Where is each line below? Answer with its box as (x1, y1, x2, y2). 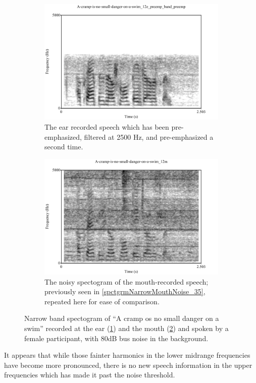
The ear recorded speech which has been (44, 121, 169, 132)
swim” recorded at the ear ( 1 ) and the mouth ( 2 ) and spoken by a (24, 323, 229, 333)
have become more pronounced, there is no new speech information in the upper (4, 359, 252, 370)
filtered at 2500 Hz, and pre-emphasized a (84, 131, 214, 142)
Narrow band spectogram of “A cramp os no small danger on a (24, 313, 219, 323)
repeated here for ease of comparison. (44, 296, 160, 306)
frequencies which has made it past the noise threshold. (4, 369, 175, 380)
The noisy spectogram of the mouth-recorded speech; (44, 276, 209, 287)
